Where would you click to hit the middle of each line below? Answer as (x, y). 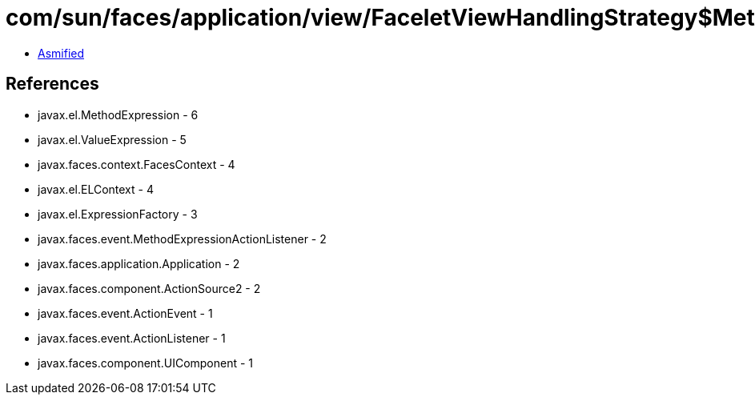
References (52, 84)
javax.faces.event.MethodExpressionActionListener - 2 (182, 239)
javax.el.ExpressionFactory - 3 (118, 214)
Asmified (61, 53)
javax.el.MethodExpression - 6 (118, 114)
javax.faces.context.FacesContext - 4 (137, 164)
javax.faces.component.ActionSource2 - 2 (149, 288)
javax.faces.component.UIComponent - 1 (146, 363)
